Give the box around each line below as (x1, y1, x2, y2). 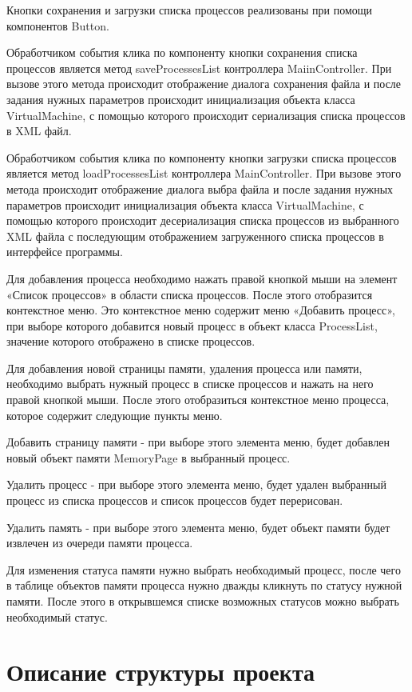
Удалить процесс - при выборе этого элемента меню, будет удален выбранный (6, 476, 386, 493)
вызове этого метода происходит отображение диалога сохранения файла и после (6, 75, 402, 92)
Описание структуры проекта (6, 655, 315, 688)
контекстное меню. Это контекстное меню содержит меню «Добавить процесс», (6, 302, 395, 318)
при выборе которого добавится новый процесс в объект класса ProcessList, (6, 317, 378, 334)
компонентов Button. (6, 17, 109, 34)
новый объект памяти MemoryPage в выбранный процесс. (6, 449, 291, 466)
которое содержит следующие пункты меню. (6, 406, 223, 423)
